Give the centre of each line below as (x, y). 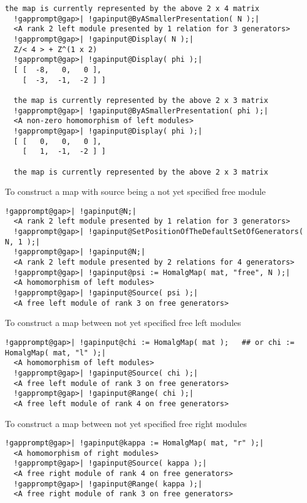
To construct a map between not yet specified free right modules (126, 423)
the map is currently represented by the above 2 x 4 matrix (132, 9)
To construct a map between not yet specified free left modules (123, 323)
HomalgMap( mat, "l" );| (55, 353)
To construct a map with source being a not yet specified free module (135, 191)
